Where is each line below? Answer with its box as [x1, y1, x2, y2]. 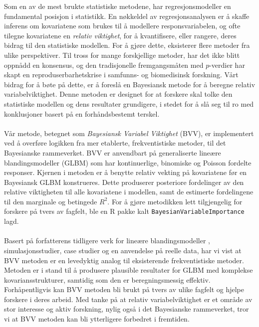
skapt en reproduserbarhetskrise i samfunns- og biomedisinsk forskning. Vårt [4, 69, 239, 80]
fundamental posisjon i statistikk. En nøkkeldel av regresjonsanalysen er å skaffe [4, 10, 250, 21]
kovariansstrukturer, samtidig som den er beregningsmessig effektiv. [4, 274, 211, 285]
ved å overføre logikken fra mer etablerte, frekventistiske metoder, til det [4, 138, 226, 148]
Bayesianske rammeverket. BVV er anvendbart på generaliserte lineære [4, 147, 221, 158]
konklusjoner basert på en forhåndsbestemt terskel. [4, 108, 160, 119]
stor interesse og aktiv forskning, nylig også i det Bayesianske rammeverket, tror [4, 304, 249, 314]
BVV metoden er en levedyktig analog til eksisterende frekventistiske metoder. [4, 255, 244, 265]
